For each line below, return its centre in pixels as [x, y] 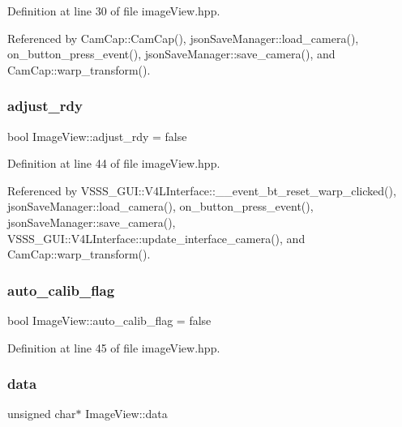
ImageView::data [126, 414]
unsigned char [42, 414]
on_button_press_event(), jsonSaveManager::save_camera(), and [171, 54]
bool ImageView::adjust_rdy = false [97, 136]
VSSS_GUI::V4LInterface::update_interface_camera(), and [156, 238]
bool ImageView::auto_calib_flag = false [109, 320]
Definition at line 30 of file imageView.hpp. [114, 11]
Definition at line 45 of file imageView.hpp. [114, 347]
